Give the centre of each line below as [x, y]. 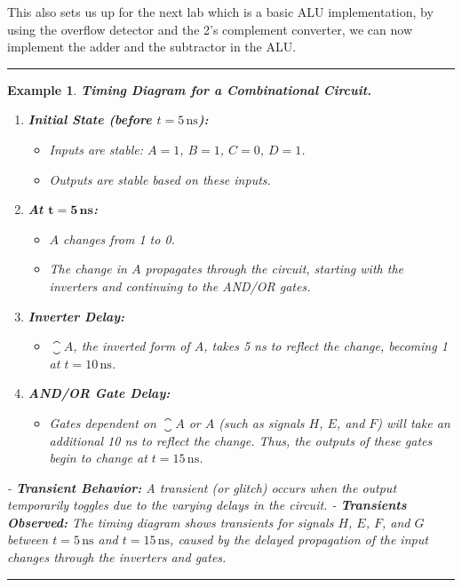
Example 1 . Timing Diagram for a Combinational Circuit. [190, 89]
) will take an [414, 422]
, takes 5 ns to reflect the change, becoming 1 [326, 346]
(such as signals [262, 422]
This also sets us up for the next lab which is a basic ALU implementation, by [220, 12]
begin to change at [98, 458]
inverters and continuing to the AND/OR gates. [180, 286]
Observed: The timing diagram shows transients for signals [171, 522]
